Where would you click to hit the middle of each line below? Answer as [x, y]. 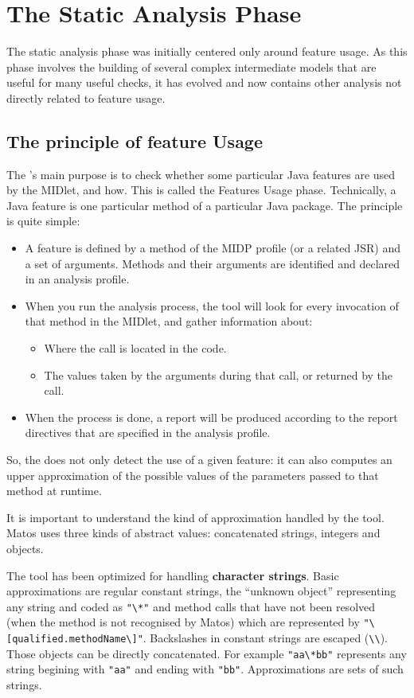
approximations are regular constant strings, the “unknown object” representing [201, 591]
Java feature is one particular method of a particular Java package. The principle [205, 205]
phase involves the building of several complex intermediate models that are [191, 66]
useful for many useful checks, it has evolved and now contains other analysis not [204, 82]
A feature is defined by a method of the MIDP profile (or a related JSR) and [213, 248]
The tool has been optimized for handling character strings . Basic [173, 575]
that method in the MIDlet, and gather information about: [169, 321]
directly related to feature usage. [86, 97]
